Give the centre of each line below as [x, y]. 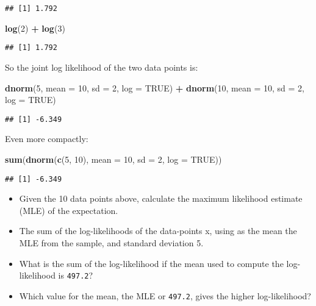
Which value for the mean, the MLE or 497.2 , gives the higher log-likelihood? [165, 295]
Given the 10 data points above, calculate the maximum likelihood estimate [161, 198]
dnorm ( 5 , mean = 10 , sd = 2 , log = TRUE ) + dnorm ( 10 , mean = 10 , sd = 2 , [155, 87]
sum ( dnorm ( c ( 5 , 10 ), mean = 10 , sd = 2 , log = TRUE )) [113, 159]
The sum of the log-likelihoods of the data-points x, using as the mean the [158, 231]
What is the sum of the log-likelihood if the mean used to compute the [151, 263]
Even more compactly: [47, 139]
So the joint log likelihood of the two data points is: [102, 67]
